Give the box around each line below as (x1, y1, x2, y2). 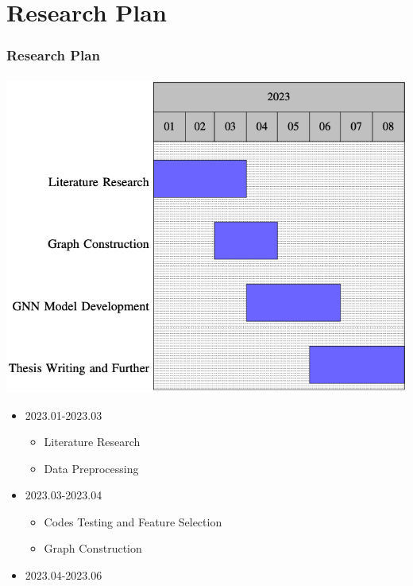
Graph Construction (44, 540, 142, 557)
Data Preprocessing (44, 460, 139, 476)
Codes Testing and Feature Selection (44, 513, 222, 530)
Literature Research (44, 433, 141, 450)
